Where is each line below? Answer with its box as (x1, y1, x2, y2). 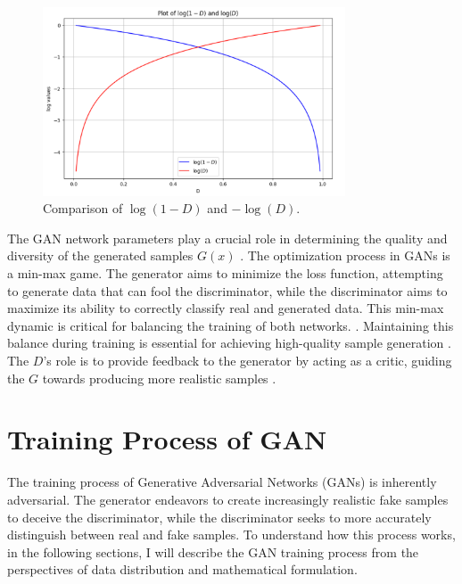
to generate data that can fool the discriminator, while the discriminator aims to (7, 281, 448, 300)
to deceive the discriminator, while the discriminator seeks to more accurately (7, 507, 432, 526)
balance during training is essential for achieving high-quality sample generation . (7, 333, 451, 352)
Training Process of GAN (7, 421, 327, 457)
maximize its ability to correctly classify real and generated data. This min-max (7, 299, 444, 317)
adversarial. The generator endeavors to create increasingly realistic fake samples (7, 489, 449, 508)
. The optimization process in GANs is (240, 246, 450, 265)
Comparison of (43, 199, 123, 218)
